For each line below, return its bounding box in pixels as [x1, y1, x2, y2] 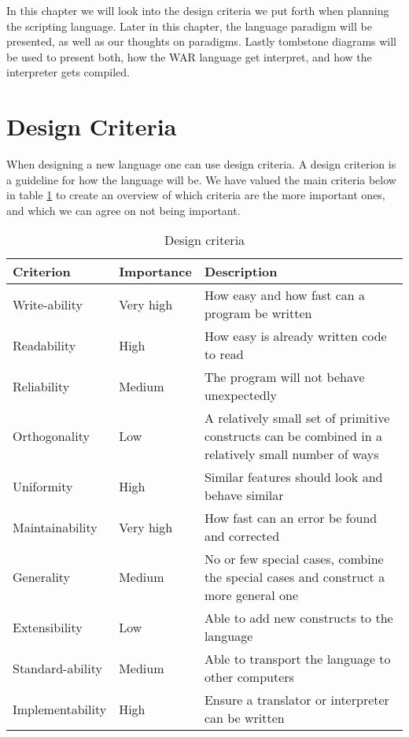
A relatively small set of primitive [204, 409, 390, 428]
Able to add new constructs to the [204, 609, 393, 628]
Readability [13, 335, 76, 354]
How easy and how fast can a [204, 286, 366, 305]
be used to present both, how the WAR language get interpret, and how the [6, 48, 372, 65]
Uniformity [13, 476, 73, 495]
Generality [13, 568, 71, 587]
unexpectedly [204, 386, 277, 405]
